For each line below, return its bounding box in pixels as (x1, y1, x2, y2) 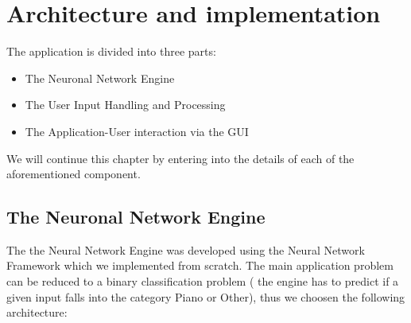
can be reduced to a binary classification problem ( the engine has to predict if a (6, 273, 399, 290)
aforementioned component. (6, 165, 141, 182)
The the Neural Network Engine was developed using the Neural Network (6, 241, 365, 258)
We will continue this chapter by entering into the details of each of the (6, 150, 355, 166)
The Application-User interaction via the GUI (25, 123, 249, 139)
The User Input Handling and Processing (25, 96, 226, 113)
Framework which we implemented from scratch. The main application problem (6, 257, 394, 274)
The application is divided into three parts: (6, 43, 216, 60)
